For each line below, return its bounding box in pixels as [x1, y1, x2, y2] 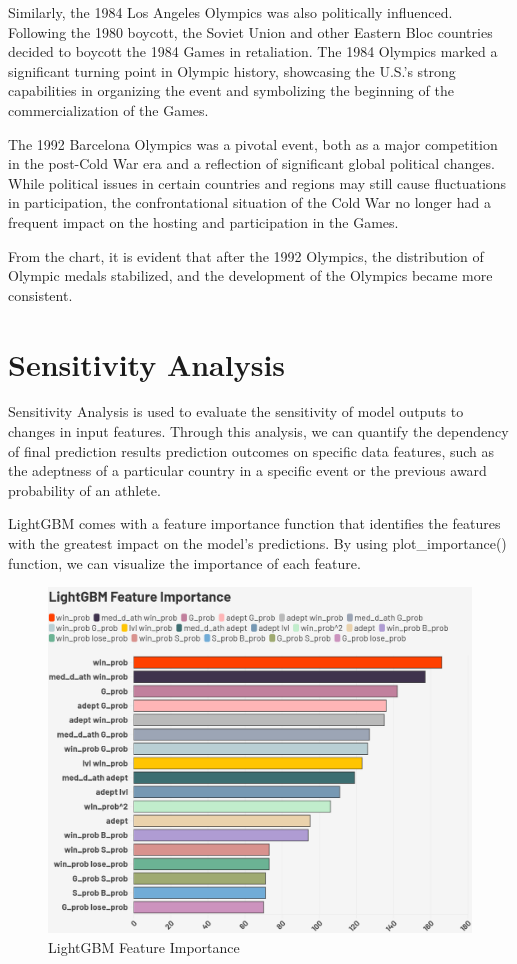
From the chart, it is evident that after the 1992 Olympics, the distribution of [8, 245, 484, 266]
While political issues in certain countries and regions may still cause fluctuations [8, 172, 507, 193]
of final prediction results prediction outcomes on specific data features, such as [8, 440, 495, 461]
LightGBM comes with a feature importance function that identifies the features [8, 513, 501, 534]
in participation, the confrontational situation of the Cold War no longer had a [8, 192, 491, 213]
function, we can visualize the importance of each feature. [8, 552, 361, 573]
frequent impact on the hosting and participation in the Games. [8, 211, 399, 232]
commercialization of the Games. [8, 99, 209, 120]
